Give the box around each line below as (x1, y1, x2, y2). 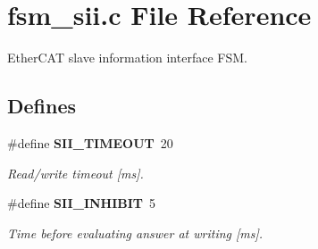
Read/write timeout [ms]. (7, 163, 144, 182)
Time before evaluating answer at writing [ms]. (7, 223, 264, 242)
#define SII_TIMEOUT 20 (7, 133, 173, 152)
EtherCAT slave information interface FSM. (7, 48, 247, 67)
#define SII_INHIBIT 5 (7, 194, 156, 212)
